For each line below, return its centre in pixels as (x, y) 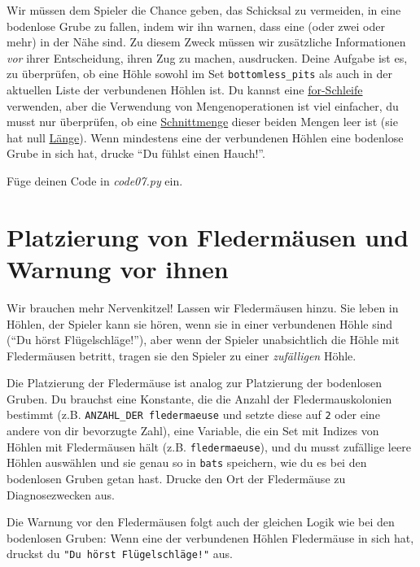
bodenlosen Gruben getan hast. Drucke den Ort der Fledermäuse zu (176, 479)
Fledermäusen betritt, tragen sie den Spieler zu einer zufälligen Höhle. (182, 355)
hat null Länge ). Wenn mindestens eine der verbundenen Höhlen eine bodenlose (205, 137)
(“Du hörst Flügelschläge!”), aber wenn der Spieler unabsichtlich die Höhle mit (203, 340)
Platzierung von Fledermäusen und (208, 236)
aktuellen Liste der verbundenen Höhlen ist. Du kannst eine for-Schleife (185, 90)
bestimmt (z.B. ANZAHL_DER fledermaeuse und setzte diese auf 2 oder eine (193, 414)
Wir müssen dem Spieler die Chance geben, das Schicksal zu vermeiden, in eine (204, 10)
